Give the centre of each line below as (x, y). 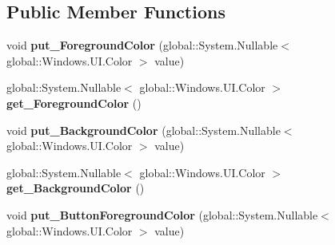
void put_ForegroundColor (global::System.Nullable (142, 45)
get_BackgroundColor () (76, 188)
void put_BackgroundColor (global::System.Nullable (144, 130)
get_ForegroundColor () (74, 103)
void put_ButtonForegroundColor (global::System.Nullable (162, 214)
